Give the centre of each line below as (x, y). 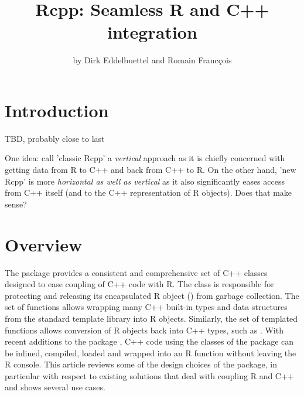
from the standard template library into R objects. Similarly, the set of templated (151, 318)
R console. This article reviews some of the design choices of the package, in (141, 364)
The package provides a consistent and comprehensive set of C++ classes (136, 272)
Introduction (57, 110)
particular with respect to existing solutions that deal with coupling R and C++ (149, 375)
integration (152, 32)
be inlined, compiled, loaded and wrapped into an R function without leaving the (151, 353)
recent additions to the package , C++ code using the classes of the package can (149, 341)
